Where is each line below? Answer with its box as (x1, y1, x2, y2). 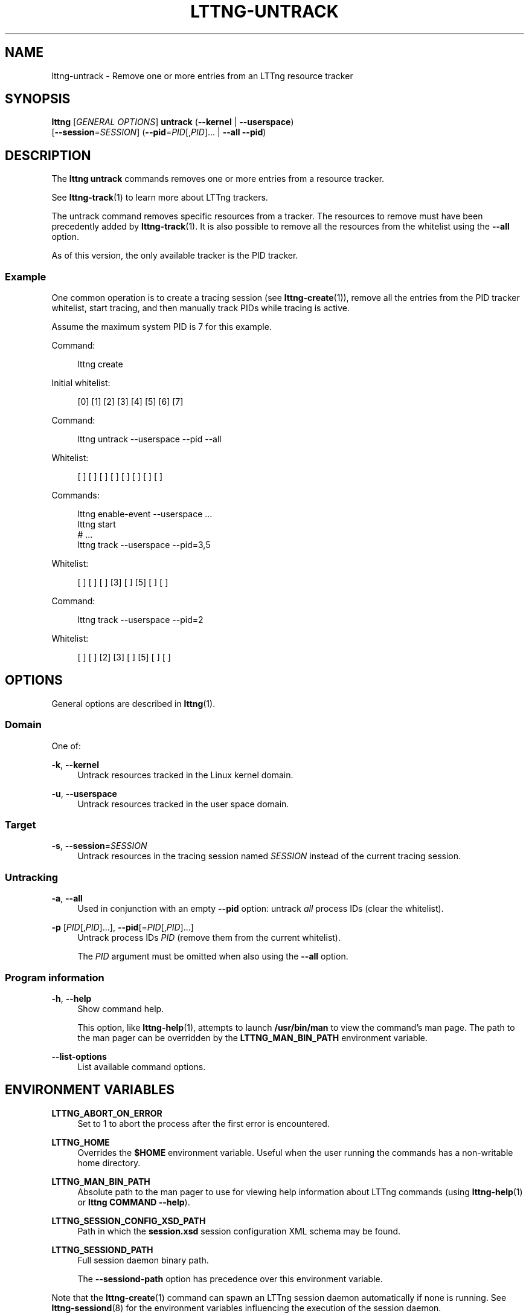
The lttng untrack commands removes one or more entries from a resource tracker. (51, 173, 385, 184)
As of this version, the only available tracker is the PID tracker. (51, 250, 298, 261)
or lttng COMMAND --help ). (77, 1196, 190, 1207)
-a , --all (51, 893, 83, 904)
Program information (5, 971, 104, 984)
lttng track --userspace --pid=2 (77, 614, 204, 625)
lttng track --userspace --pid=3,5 (77, 540, 211, 550)
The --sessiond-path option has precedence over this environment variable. (77, 1273, 383, 1284)
